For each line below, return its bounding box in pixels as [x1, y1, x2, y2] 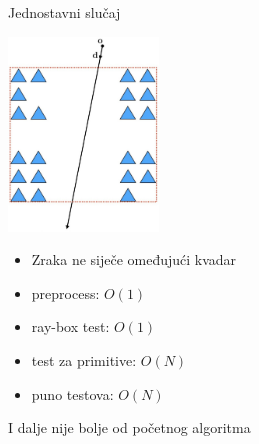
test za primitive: [31, 350, 137, 371]
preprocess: [31, 282, 100, 303]
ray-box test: [31, 316, 110, 337]
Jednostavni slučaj [8, 2, 121, 22]
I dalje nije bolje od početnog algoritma [8, 417, 251, 438]
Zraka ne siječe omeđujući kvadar [31, 249, 237, 270]
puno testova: [31, 383, 114, 404]
